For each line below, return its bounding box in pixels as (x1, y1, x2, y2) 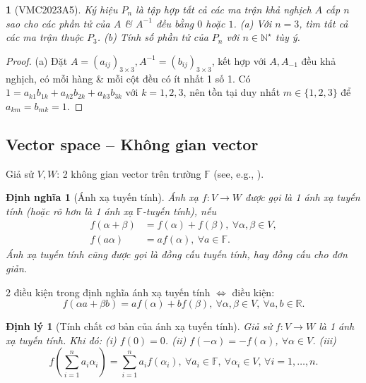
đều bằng (155, 16, 194, 30)
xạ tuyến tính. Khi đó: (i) (6, 332, 117, 347)
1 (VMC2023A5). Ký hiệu (6, 2, 118, 16)
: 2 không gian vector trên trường (57, 166, 201, 181)
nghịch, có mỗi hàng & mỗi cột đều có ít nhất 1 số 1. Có (6, 71, 251, 85)
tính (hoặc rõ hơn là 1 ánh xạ (6, 203, 134, 218)
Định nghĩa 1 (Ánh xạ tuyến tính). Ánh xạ (6, 190, 199, 205)
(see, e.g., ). (213, 166, 264, 181)
